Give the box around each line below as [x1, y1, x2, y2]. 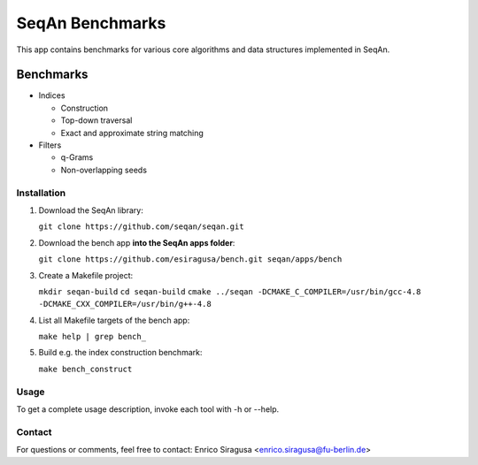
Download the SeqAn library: [38, 204, 143, 216]
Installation [16, 187, 66, 199]
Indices [38, 90, 66, 101]
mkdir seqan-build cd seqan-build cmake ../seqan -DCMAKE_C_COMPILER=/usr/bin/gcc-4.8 [38, 286, 421, 296]
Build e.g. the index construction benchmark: [38, 347, 203, 358]
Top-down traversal [60, 115, 133, 126]
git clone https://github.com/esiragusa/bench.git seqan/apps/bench [38, 255, 343, 264]
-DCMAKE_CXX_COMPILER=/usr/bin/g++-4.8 [38, 299, 212, 309]
